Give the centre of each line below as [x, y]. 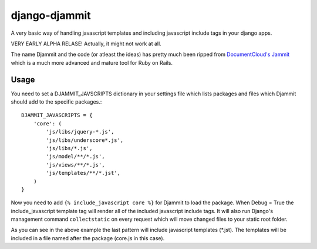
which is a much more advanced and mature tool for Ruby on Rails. [92, 62]
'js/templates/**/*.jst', [83, 173]
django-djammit [51, 15]
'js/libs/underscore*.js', [85, 140]
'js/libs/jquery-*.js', [80, 132]
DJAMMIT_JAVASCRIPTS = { [57, 115]
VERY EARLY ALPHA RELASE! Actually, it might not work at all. [86, 44]
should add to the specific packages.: [56, 102]
